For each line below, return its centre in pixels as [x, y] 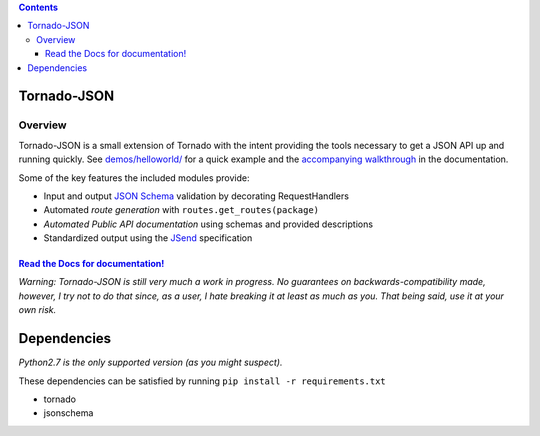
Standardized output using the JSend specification [148, 238]
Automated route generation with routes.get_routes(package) [181, 210]
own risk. [37, 310]
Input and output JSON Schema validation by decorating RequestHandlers [196, 196]
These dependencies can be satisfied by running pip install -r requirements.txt [202, 381]
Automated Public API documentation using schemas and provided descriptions [208, 224]
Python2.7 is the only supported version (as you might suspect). [150, 362]
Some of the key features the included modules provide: [134, 177]
